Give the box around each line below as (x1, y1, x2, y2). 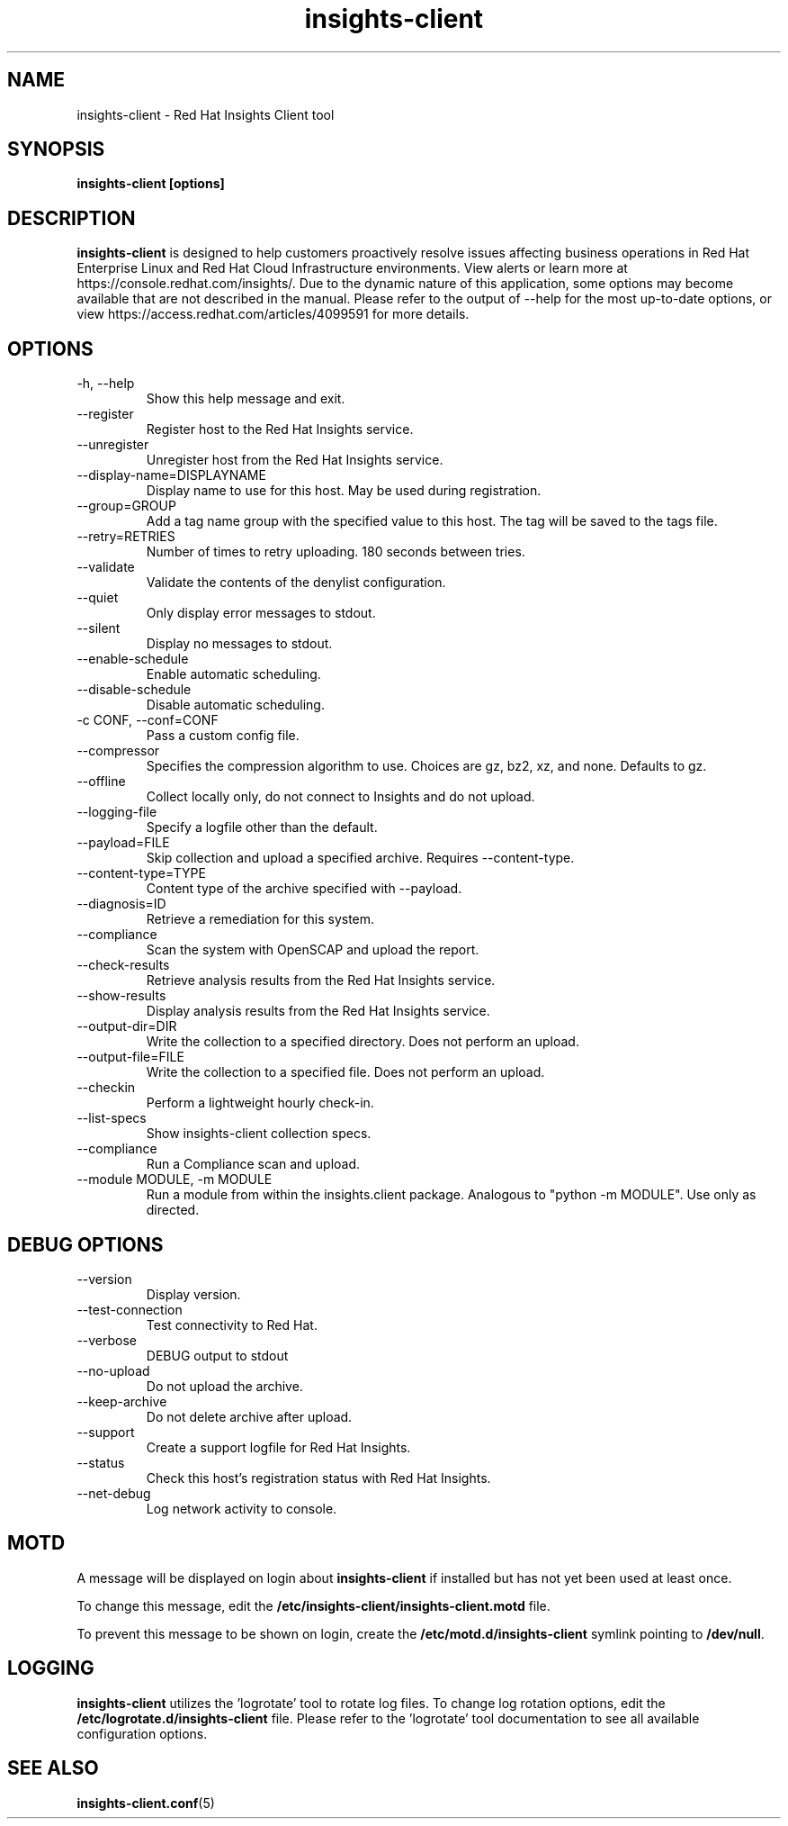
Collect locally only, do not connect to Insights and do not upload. (146, 789, 535, 805)
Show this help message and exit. (146, 391, 345, 407)
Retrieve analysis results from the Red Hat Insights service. (146, 972, 496, 989)
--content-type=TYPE (76, 865, 206, 881)
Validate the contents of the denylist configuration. (146, 574, 446, 591)
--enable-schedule (76, 651, 189, 667)
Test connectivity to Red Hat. (146, 1316, 318, 1333)
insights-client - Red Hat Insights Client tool (76, 106, 335, 122)
